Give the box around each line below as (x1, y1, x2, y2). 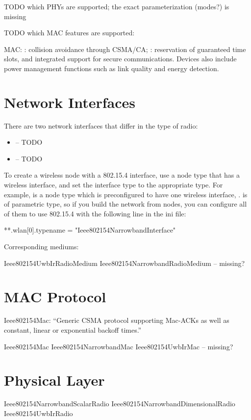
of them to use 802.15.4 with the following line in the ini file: (4, 208, 186, 218)
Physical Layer (4, 370, 105, 390)
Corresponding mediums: (4, 241, 79, 252)
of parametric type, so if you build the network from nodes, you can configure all (4, 199, 247, 209)
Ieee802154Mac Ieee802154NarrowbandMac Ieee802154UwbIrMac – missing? (4, 341, 233, 351)
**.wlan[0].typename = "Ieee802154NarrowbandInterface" (4, 225, 176, 235)
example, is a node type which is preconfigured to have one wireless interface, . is (4, 189, 248, 199)
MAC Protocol (4, 287, 106, 307)
